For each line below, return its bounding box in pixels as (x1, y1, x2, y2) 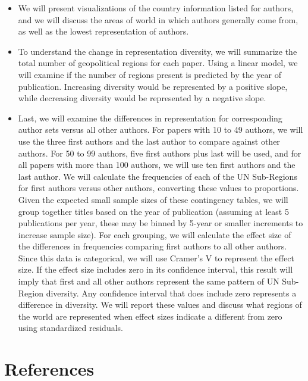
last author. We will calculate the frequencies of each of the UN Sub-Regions (18, 170, 297, 182)
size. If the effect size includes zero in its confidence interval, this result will (18, 263, 293, 276)
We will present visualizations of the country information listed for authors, (18, 2, 294, 14)
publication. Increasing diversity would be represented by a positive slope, (18, 80, 288, 92)
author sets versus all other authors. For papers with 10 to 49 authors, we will (18, 123, 303, 136)
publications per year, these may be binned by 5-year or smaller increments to (18, 217, 303, 229)
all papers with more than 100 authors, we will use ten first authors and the (18, 158, 296, 171)
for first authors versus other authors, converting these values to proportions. (18, 182, 299, 194)
